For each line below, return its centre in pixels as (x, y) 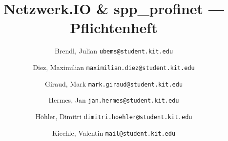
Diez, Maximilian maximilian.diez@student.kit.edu (114, 67)
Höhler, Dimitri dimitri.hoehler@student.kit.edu (114, 116)
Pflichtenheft (114, 27)
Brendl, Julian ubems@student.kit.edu (114, 51)
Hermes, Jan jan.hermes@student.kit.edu (114, 100)
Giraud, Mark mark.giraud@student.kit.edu (114, 83)
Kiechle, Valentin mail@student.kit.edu (114, 132)
